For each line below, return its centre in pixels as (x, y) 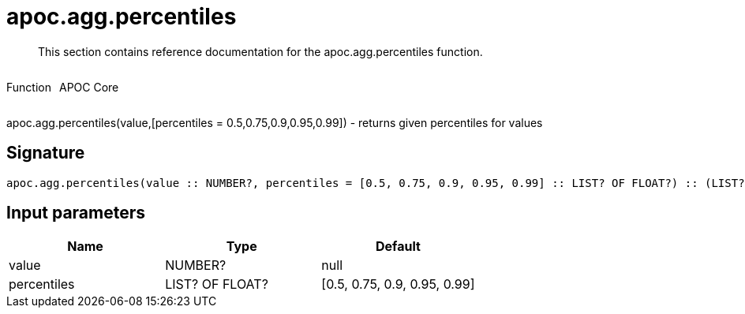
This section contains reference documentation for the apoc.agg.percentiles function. (260, 51)
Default (398, 247)
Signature (46, 153)
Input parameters (76, 213)
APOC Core (89, 87)
